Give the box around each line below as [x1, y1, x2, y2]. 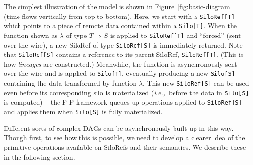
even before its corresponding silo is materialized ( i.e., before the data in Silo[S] [4, 87, 249, 97]
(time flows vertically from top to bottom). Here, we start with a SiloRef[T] [4, 11, 235, 21]
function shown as [4, 30, 58, 40]
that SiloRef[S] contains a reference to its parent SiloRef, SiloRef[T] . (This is [4, 49, 244, 59]
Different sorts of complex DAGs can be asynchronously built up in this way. [4, 123, 234, 133]
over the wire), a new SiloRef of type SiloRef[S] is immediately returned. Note [4, 39, 243, 50]
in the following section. [4, 151, 75, 162]
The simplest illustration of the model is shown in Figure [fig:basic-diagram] [4, 1, 232, 11]
